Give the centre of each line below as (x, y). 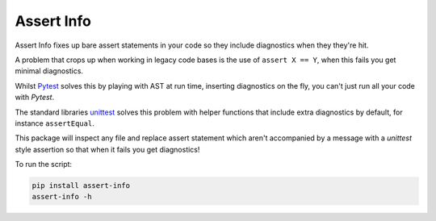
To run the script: (44, 165)
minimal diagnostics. (49, 71)
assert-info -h (62, 197)
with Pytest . (35, 98)
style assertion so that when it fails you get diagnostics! (107, 149)
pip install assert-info (81, 186)
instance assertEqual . (55, 123)
